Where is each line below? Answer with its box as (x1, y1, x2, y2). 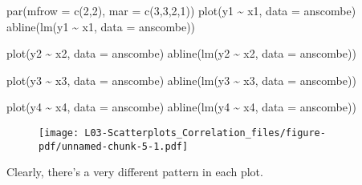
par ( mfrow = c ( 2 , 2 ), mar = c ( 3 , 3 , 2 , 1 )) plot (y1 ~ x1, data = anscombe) (6, 2, 356, 18)
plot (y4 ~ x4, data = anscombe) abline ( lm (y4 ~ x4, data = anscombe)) (6, 99, 356, 115)
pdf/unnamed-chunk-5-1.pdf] (39, 140, 189, 152)
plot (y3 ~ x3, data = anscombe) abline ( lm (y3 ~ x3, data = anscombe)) (6, 71, 356, 88)
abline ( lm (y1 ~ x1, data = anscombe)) (6, 18, 196, 34)
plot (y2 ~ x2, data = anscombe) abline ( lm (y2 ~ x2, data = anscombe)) (6, 45, 356, 62)
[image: (39, 127, 79, 139)
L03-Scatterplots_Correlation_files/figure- (84, 127, 326, 139)
